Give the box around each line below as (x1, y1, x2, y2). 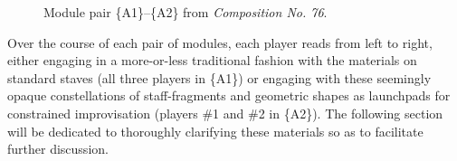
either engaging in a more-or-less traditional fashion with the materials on (7, 51, 417, 70)
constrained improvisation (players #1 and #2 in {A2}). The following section (7, 103, 443, 122)
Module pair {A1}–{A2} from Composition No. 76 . (43, 3, 328, 21)
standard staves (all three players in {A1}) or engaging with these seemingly (7, 68, 432, 87)
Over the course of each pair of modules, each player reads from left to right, (7, 33, 433, 52)
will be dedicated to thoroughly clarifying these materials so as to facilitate (7, 121, 424, 140)
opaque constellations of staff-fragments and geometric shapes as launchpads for (7, 86, 451, 105)
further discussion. (7, 139, 109, 158)
